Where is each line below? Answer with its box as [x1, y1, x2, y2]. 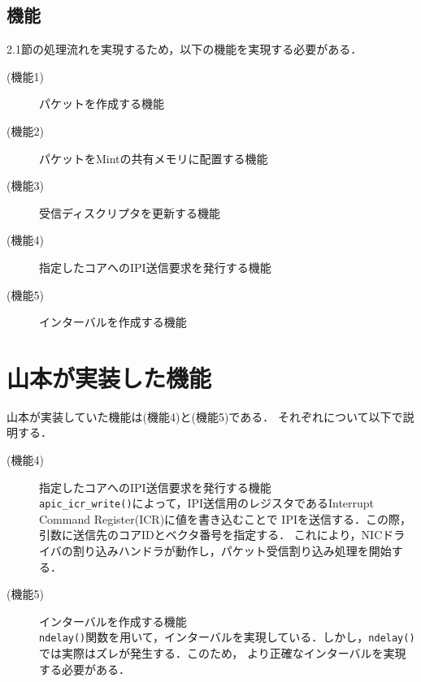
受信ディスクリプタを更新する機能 [39, 204, 221, 221]
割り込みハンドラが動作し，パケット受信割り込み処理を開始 [72, 542, 392, 559]
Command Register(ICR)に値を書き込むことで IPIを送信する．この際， [39, 510, 411, 527]
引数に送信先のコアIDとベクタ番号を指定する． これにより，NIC [39, 526, 383, 543]
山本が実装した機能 [7, 360, 212, 394]
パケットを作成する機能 [39, 95, 164, 112]
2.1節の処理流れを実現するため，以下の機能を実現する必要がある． [7, 41, 362, 58]
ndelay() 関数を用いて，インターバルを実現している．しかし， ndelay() [39, 628, 415, 645]
